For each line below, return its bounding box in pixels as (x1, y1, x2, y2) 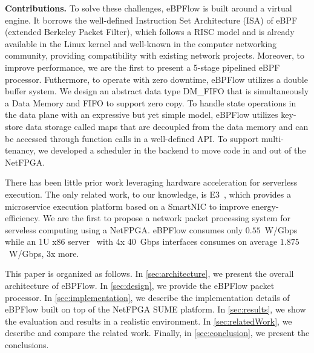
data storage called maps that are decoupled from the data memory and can (25, 120, 309, 132)
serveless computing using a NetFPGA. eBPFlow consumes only (5, 223, 243, 236)
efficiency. (5, 212, 41, 224)
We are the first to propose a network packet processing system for (42, 212, 290, 224)
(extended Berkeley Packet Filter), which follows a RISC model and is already (5, 25, 295, 38)
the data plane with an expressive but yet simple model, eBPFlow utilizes (5, 108, 278, 121)
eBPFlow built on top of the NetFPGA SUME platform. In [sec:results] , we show (5, 303, 306, 316)
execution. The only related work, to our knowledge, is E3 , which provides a (5, 187, 292, 200)
